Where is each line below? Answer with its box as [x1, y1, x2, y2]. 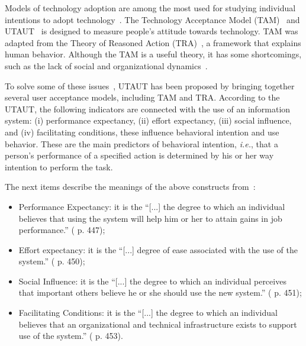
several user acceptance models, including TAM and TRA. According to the [5, 91, 280, 104]
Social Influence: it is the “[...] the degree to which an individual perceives [18, 274, 286, 287]
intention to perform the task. [5, 160, 113, 173]
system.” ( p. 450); [18, 255, 85, 267]
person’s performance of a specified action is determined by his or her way [5, 149, 274, 161]
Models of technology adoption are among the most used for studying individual [5, 2, 296, 14]
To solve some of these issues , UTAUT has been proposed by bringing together [5, 79, 295, 92]
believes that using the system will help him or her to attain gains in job [18, 212, 282, 224]
